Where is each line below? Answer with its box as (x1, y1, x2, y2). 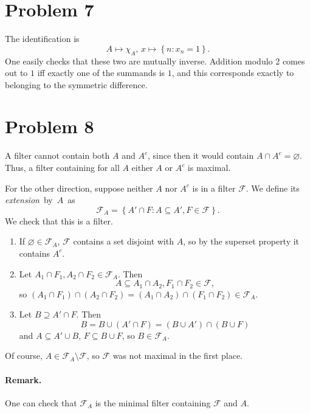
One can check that (5, 396, 77, 409)
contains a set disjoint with (73, 235, 174, 248)
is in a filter (192, 181, 236, 194)
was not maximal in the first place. (112, 349, 243, 362)
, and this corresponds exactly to (171, 66, 294, 79)
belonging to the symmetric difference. (5, 78, 148, 91)
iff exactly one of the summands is (37, 66, 165, 79)
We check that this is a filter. (5, 214, 113, 227)
